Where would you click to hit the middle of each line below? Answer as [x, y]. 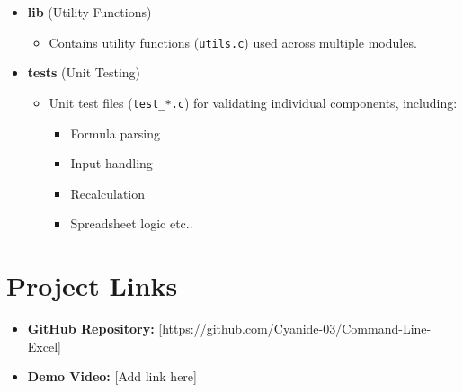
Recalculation [108, 193]
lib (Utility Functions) [89, 12]
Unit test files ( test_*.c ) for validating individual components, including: [253, 102]
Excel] [44, 346]
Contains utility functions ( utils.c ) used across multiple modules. [233, 42]
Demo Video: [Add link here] [112, 376]
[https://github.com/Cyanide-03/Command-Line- [295, 328]
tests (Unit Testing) [84, 72]
